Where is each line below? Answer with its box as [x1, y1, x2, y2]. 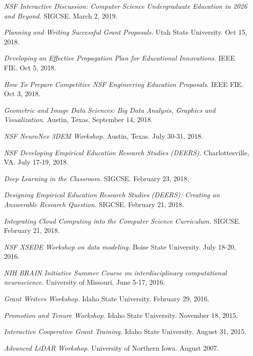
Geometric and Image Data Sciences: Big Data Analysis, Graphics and [4, 105, 216, 115]
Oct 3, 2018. [4, 88, 41, 99]
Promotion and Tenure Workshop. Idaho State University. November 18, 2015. [4, 310, 238, 320]
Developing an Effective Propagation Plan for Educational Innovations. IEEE [4, 53, 235, 63]
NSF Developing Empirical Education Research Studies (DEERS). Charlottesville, [4, 147, 250, 157]
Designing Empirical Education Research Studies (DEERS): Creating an [4, 189, 220, 200]
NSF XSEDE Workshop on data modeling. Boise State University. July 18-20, [4, 241, 236, 251]
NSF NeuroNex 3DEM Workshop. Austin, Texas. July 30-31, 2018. [4, 130, 203, 141]
